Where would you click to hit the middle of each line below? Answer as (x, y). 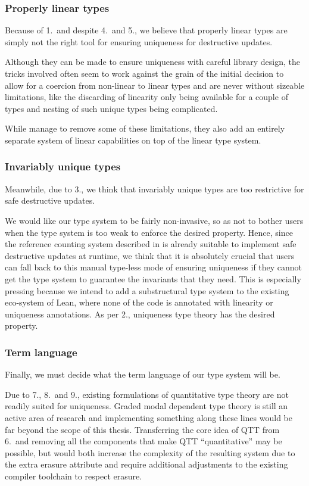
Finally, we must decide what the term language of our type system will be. (143, 374)
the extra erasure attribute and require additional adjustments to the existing (146, 464)
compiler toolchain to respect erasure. (74, 476)
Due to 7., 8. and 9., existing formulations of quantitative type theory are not (147, 394)
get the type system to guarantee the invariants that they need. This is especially (153, 278)
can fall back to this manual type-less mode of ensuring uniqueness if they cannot (154, 267)
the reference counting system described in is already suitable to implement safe (151, 244)
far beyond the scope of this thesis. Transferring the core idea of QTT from (142, 429)
